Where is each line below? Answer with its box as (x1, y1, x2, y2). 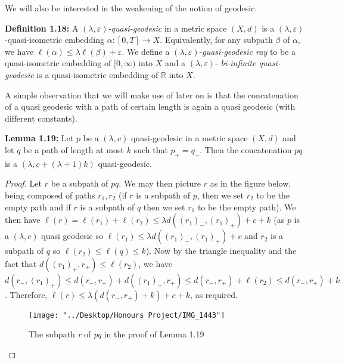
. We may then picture (119, 177, 201, 190)
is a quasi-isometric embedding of (36, 68, 158, 80)
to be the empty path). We (197, 200, 296, 213)
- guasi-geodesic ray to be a (199, 45, 296, 57)
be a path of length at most (23, 143, 124, 156)
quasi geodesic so (41, 229, 103, 242)
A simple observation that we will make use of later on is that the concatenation (5, 88, 299, 101)
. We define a (122, 45, 170, 57)
